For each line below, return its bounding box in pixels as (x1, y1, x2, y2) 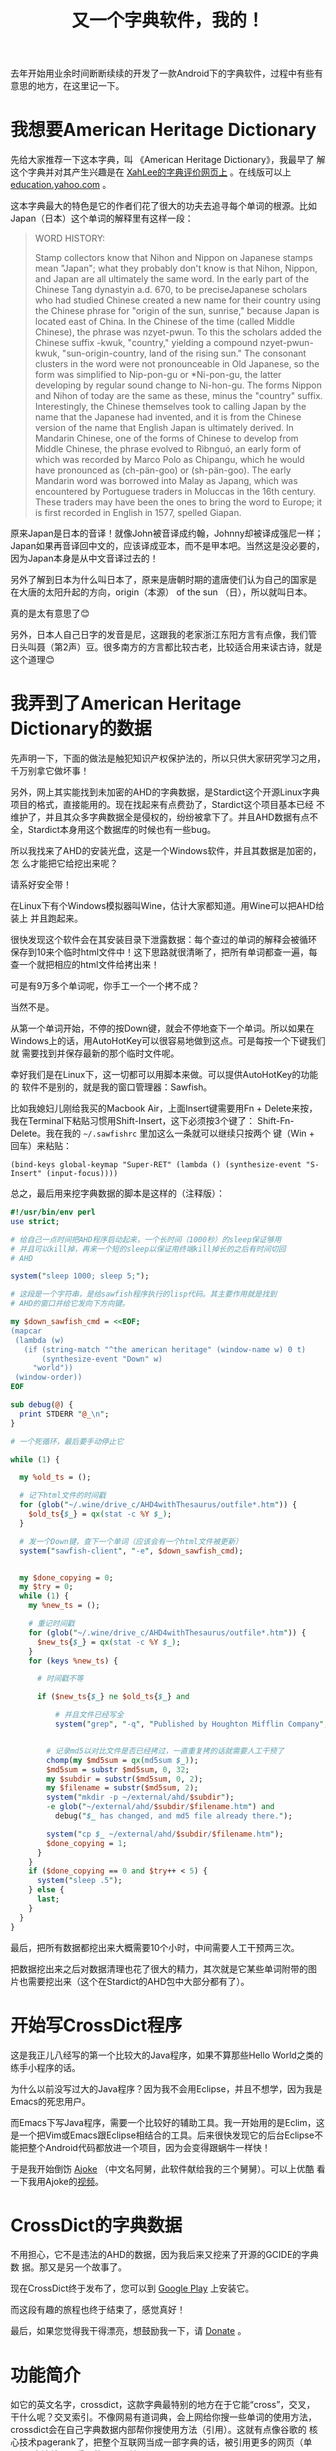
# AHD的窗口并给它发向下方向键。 (10, 1299, 130, 1309)
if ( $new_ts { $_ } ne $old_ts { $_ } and (36, 1692, 190, 1702)
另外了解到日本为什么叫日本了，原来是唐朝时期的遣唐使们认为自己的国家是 (10, 574, 317, 586)
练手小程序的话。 (10, 2061, 81, 2073)
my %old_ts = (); (19, 1472, 92, 1483)
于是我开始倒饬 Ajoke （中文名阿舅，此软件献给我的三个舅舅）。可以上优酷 (10, 2162, 315, 2175)
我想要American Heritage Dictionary (10, 119, 317, 141)
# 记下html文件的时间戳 (19, 1491, 107, 1501)
